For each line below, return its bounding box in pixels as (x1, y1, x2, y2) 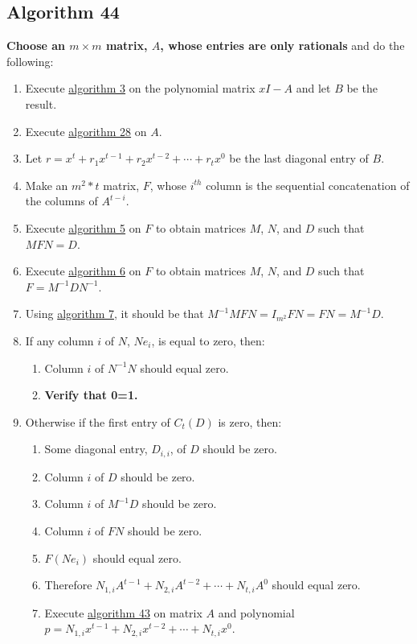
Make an (25, 176, 68, 193)
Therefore (44, 576, 92, 593)
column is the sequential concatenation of (206, 176, 410, 193)
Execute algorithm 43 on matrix (44, 604, 202, 621)
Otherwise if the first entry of (25, 413, 170, 430)
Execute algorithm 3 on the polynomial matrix (25, 80, 256, 97)
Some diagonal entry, (44, 440, 148, 457)
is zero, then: (218, 413, 282, 430)
